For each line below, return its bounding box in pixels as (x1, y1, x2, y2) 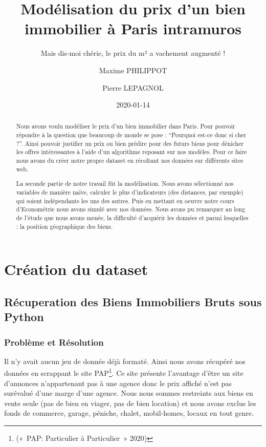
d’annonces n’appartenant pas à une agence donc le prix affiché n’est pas (4, 377, 232, 388)
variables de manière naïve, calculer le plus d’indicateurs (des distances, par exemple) (16, 187, 243, 196)
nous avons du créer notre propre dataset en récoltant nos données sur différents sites (16, 156, 243, 165)
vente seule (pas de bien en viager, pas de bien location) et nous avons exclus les (4, 397, 256, 408)
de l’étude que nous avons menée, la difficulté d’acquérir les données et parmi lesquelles (16, 213, 249, 222)
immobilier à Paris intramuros (24, 18, 242, 39)
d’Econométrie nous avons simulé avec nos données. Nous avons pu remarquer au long (16, 205, 246, 214)
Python (4, 309, 44, 325)
